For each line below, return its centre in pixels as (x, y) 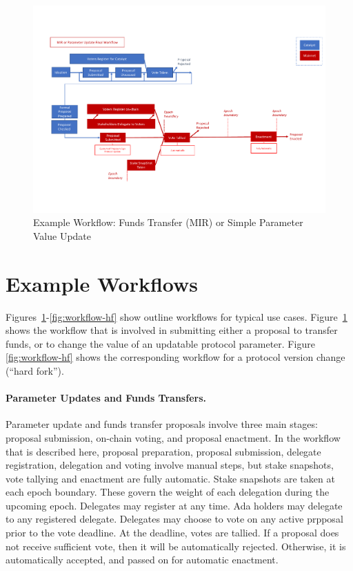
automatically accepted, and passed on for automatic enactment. (142, 560)
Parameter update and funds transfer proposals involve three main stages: (162, 424)
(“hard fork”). (35, 370)
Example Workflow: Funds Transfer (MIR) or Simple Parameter (168, 222)
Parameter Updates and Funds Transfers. (106, 398)
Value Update (62, 235)
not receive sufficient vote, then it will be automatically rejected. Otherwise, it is (176, 546)
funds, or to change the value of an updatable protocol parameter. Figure (160, 343)
